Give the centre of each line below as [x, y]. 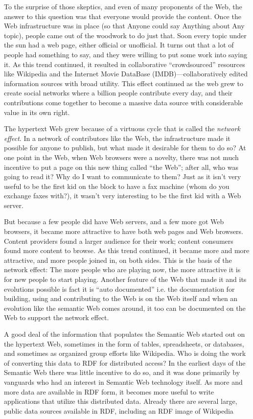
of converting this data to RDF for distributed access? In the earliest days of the [125, 362]
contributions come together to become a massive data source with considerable [124, 102]
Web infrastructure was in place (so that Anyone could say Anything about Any [124, 26]
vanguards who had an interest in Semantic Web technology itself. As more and [123, 382]
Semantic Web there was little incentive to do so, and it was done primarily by [122, 372]
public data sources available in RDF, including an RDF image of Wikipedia [119, 410]
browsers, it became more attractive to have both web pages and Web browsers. [124, 231]
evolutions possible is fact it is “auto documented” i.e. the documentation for [119, 289]
